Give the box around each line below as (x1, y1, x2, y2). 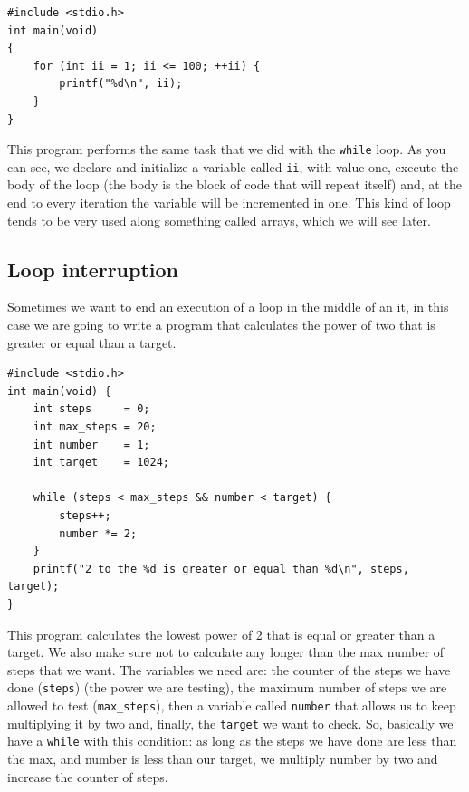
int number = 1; (33, 438, 150, 451)
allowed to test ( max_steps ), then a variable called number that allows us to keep (7, 695, 456, 714)
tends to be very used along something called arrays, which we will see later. (7, 210, 431, 229)
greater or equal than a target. (7, 333, 177, 352)
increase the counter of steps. (7, 767, 168, 786)
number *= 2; (59, 526, 138, 540)
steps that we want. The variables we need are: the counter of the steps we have (7, 660, 451, 679)
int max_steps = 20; (33, 420, 157, 434)
